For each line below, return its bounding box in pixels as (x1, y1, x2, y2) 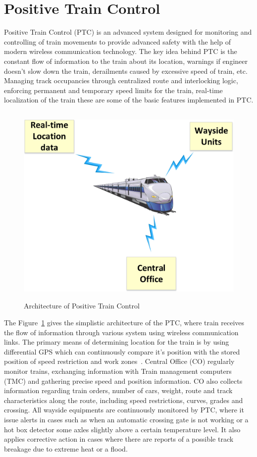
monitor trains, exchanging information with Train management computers (4, 365, 232, 376)
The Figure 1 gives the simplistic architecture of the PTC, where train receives (4, 317, 245, 327)
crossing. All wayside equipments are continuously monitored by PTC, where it (4, 405, 244, 415)
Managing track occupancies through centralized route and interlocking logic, (4, 75, 238, 86)
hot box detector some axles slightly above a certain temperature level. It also (4, 424, 241, 434)
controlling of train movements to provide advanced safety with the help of (4, 36, 231, 47)
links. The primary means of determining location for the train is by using (4, 337, 229, 347)
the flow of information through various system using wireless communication (4, 327, 239, 337)
